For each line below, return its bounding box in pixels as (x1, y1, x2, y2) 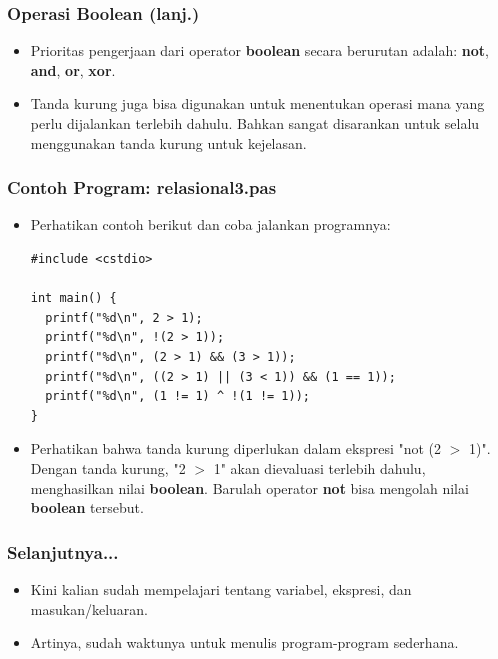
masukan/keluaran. (30, 598, 148, 619)
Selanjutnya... (7, 539, 119, 564)
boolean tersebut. (30, 497, 144, 518)
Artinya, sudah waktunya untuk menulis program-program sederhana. (30, 632, 459, 653)
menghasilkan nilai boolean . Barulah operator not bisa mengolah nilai (30, 477, 469, 498)
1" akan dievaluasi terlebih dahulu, (213, 457, 426, 478)
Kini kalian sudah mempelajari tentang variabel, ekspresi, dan (30, 578, 412, 599)
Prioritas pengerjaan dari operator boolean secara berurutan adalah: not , (30, 40, 489, 61)
